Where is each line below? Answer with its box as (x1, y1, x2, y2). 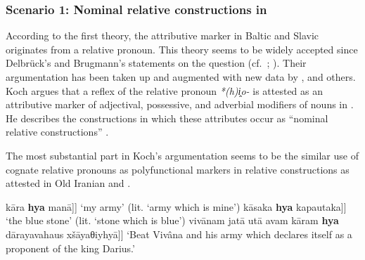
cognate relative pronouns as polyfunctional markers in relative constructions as (6, 162, 350, 176)
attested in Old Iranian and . (6, 176, 131, 190)
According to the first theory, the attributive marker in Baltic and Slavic (6, 28, 319, 43)
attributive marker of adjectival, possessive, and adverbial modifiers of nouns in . (6, 97, 354, 112)
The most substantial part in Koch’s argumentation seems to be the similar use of (6, 148, 359, 162)
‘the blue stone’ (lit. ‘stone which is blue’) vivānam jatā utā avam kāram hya (6, 213, 339, 228)
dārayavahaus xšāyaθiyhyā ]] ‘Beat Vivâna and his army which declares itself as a (6, 226, 352, 241)
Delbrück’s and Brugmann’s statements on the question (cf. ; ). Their (6, 56, 307, 70)
